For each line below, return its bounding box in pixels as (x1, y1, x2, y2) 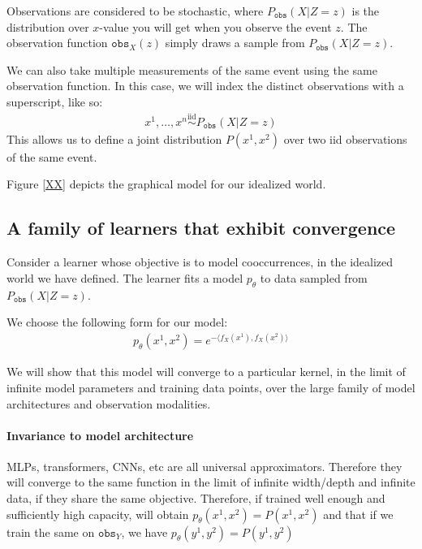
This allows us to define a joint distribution (6, 130, 222, 147)
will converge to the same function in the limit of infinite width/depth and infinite (6, 473, 416, 491)
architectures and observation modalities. (6, 395, 211, 412)
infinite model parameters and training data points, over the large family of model (6, 378, 416, 396)
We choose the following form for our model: (6, 313, 228, 331)
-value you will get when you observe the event (99, 18, 332, 35)
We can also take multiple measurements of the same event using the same (6, 61, 377, 78)
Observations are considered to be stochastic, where (6, 2, 264, 19)
